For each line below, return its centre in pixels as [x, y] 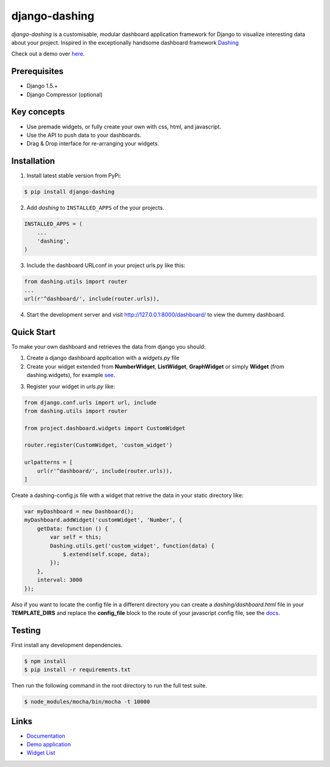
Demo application [49, 744]
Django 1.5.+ [42, 86]
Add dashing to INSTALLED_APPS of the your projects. [95, 208]
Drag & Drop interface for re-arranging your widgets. [93, 144]
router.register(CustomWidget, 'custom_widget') [98, 445]
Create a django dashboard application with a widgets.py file [103, 358]
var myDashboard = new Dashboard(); [79, 512]
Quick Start [33, 332]
